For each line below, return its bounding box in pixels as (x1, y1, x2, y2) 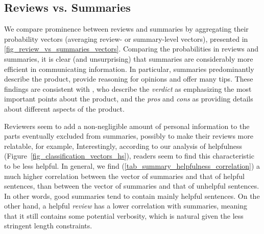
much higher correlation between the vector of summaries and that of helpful (4, 170, 245, 181)
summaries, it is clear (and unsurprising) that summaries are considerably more (4, 53, 253, 64)
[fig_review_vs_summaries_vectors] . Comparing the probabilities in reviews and (4, 43, 259, 54)
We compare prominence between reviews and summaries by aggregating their (4, 23, 249, 34)
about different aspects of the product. (4, 103, 125, 114)
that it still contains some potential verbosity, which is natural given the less (4, 210, 244, 221)
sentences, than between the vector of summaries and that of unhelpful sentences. (4, 180, 259, 191)
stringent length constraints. (4, 220, 92, 231)
